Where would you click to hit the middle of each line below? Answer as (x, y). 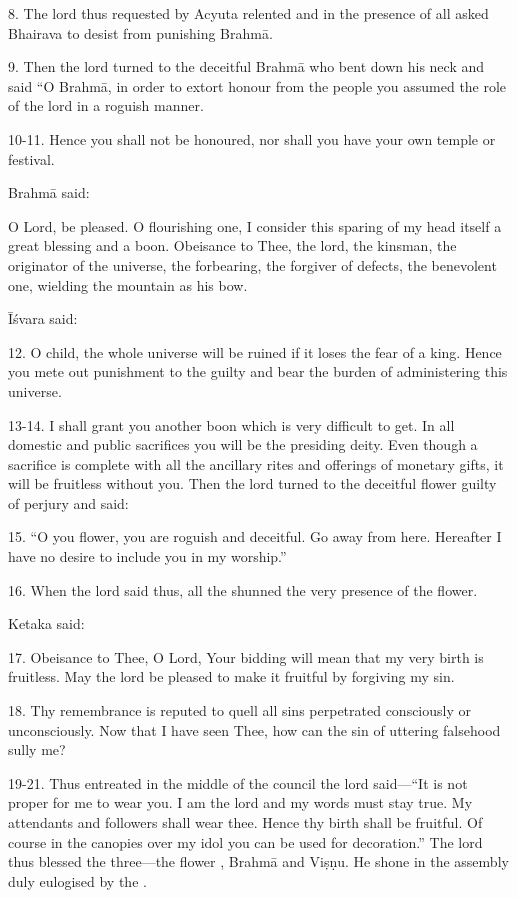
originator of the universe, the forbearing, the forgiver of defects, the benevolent (252, 264)
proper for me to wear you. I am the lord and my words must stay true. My (240, 802)
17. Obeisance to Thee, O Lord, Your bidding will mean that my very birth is (246, 656)
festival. (31, 158)
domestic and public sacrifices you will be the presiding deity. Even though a (243, 444)
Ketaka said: (46, 623)
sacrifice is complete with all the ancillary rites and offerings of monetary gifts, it (256, 463)
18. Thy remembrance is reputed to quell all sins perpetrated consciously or (239, 710)
